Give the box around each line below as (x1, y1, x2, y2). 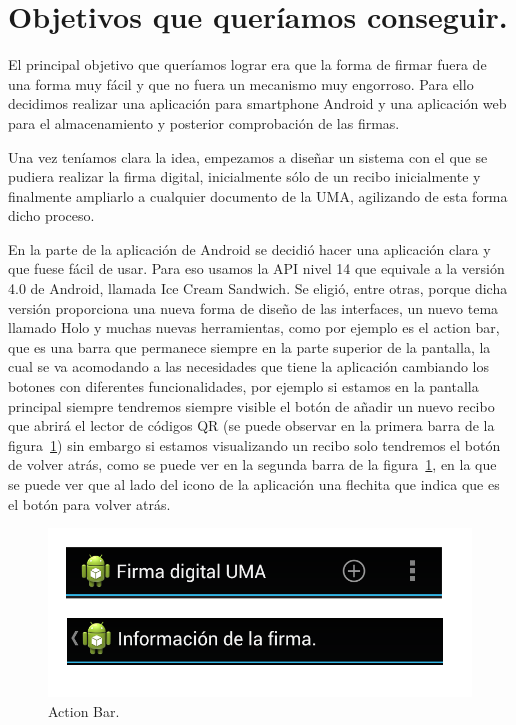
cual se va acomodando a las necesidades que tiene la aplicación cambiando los (8, 356, 489, 377)
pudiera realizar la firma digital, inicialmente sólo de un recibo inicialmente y (8, 166, 481, 187)
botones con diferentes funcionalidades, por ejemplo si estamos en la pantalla (8, 376, 479, 397)
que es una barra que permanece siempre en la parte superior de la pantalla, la (8, 336, 491, 357)
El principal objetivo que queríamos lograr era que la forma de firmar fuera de (8, 54, 487, 75)
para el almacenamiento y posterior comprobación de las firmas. (8, 112, 400, 133)
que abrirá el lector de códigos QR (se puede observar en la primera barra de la (8, 415, 495, 436)
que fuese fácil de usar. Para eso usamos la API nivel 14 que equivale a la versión (8, 258, 505, 279)
